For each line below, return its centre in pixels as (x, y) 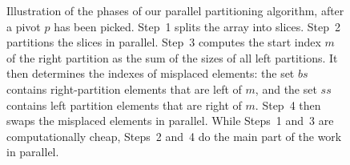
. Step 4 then (288, 105)
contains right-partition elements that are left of (124, 89)
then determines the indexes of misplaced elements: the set (151, 73)
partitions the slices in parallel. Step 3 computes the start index (164, 42)
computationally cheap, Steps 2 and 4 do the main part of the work (174, 136)
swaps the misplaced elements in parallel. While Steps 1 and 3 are (170, 121)
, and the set (286, 89)
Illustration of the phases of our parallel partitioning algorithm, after (175, 10)
